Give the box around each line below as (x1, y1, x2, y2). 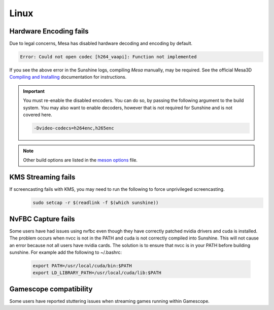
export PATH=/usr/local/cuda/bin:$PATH (32, 263, 132, 268)
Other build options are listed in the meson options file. (23, 157, 138, 163)
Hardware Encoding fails (9, 27, 89, 36)
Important (23, 88, 45, 94)
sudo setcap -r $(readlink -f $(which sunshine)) (32, 200, 159, 205)
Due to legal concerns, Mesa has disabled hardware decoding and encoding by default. (9, 41, 193, 47)
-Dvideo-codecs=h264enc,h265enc (33, 125, 114, 131)
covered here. (23, 112, 53, 118)
